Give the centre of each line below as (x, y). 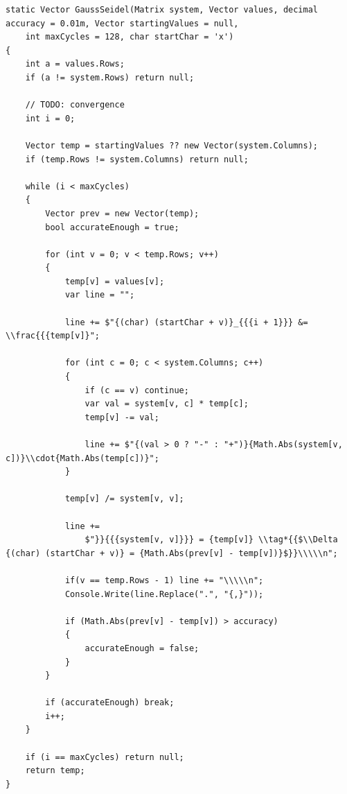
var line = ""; (100, 295)
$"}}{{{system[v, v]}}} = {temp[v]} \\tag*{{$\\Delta (211, 540)
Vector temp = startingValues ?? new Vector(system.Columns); (172, 145)
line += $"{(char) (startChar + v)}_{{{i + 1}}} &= (186, 322)
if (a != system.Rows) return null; (110, 77)
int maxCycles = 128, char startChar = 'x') (130, 37)
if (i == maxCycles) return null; (105, 757)
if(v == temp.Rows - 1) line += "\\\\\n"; (164, 580)
